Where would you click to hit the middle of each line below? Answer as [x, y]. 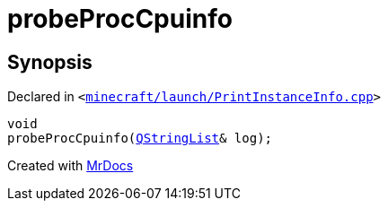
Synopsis [50, 62]
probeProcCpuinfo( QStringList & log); [140, 139]
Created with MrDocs [71, 166]
